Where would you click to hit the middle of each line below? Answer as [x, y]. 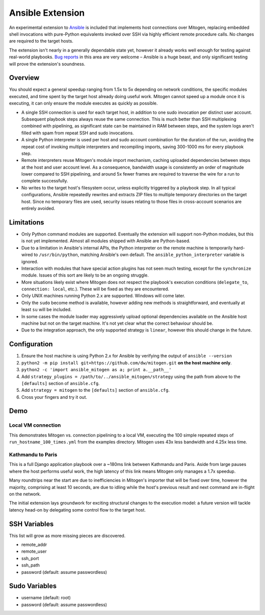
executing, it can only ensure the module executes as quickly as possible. [83, 103]
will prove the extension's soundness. [47, 64]
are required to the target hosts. [41, 41]
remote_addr [34, 545]
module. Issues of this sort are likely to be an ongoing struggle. [85, 275]
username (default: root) [46, 598]
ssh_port [30, 558]
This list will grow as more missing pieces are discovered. [67, 536]
